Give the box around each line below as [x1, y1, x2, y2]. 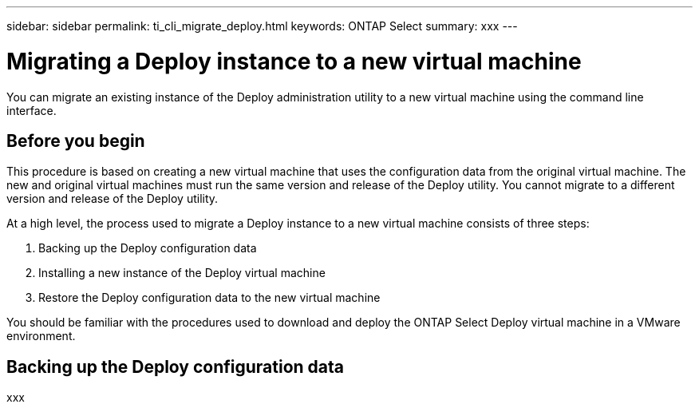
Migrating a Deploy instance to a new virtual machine [6, 47, 582, 75]
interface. [6, 103, 57, 117]
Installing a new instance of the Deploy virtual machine [38, 266, 326, 280]
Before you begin [6, 130, 145, 151]
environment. [6, 329, 76, 343]
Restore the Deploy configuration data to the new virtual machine [38, 291, 381, 305]
